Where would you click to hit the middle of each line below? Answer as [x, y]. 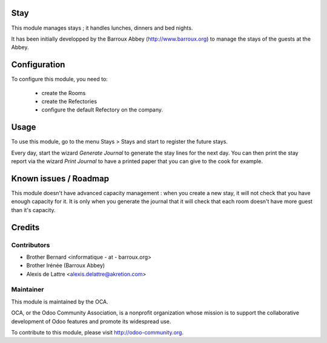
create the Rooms [64, 93]
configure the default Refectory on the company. [102, 110]
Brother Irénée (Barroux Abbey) [66, 265]
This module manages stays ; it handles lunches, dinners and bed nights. [102, 28]
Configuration [38, 65]
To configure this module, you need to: [60, 79]
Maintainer [28, 290]
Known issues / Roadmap [60, 178]
